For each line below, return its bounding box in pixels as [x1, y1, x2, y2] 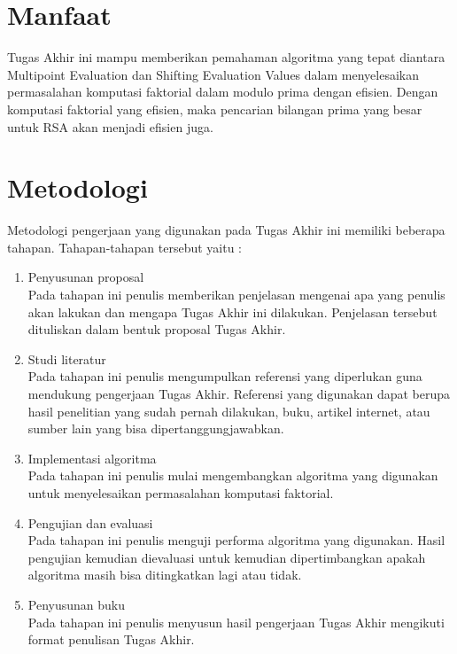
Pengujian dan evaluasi [27, 513, 153, 532]
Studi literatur [27, 349, 106, 368]
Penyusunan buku [27, 595, 125, 613]
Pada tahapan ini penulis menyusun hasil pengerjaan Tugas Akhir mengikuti [27, 612, 445, 631]
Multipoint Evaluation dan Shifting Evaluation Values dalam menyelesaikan [7, 65, 419, 83]
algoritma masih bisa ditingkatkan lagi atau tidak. [27, 565, 302, 584]
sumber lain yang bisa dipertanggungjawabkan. [27, 419, 284, 438]
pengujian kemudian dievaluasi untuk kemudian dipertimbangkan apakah [27, 548, 426, 566]
